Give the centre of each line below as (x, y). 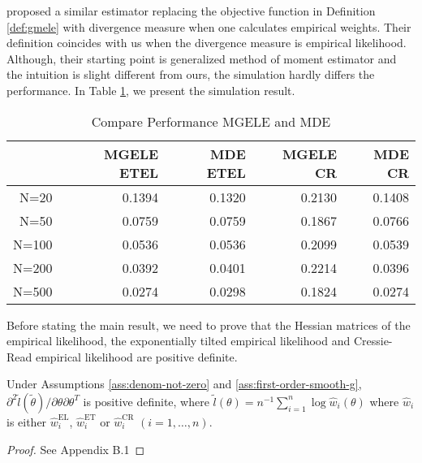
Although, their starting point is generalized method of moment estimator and (202, 58)
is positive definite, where (146, 401)
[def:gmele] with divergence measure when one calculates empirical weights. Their (209, 26)
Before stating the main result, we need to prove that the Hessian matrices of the (209, 325)
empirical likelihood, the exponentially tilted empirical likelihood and (179, 341)
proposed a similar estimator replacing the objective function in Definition (191, 11)
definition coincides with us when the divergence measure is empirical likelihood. (207, 43)
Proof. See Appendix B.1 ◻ (76, 449)
